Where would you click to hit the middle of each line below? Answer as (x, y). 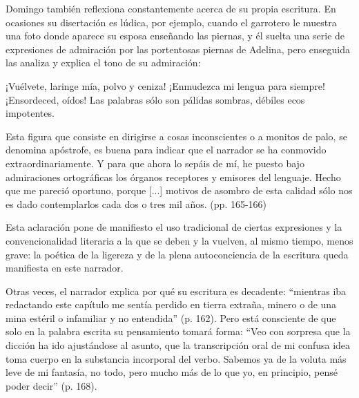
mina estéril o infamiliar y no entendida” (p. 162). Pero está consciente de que (171, 318)
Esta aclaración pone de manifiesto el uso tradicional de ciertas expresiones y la (174, 227)
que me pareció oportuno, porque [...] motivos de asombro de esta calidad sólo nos (179, 190)
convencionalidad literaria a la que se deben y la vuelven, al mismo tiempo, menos (179, 240)
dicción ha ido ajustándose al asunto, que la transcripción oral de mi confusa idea (178, 345)
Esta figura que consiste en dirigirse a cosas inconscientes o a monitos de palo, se (176, 136)
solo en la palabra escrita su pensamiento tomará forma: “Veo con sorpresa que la (178, 331)
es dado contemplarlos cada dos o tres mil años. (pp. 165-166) (136, 203)
